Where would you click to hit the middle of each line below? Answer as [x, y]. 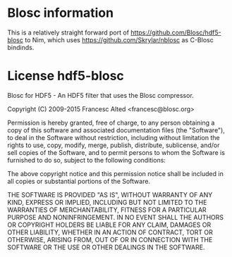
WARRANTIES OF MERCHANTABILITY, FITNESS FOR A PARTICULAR [107, 210]
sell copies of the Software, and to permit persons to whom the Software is [116, 152]
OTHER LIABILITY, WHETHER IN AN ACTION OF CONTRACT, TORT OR [110, 232]
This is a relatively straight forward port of [68, 32]
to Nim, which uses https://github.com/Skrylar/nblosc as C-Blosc [119, 39]
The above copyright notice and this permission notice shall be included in [115, 173]
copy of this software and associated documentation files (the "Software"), [116, 130]
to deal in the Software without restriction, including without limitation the [114, 137]
